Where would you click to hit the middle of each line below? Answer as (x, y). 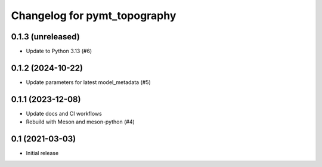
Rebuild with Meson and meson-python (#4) (80, 122)
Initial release (42, 153)
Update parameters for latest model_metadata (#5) (89, 82)
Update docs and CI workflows (64, 113)
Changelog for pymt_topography (94, 16)
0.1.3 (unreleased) (45, 37)
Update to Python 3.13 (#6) (59, 51)
